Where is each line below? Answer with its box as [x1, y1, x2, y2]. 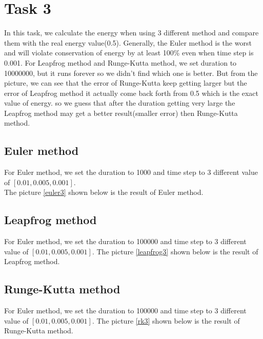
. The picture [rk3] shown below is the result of [92, 315, 240, 326]
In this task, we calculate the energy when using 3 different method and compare [4, 27, 259, 38]
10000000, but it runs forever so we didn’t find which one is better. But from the [4, 67, 258, 78]
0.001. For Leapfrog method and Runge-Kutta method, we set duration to [4, 57, 237, 68]
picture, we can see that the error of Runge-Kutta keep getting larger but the [4, 77, 247, 88]
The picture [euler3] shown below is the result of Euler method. [4, 187, 204, 197]
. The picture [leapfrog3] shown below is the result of [92, 246, 258, 256]
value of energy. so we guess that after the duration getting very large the [4, 97, 235, 108]
